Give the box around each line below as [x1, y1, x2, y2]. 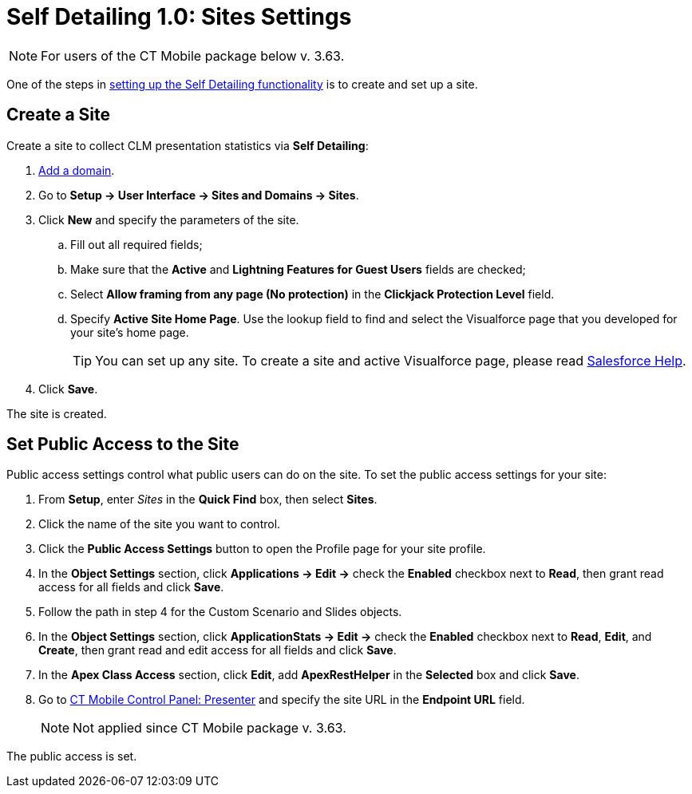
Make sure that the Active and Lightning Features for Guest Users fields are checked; [70, 262, 526, 276]
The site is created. [6, 406, 107, 421]
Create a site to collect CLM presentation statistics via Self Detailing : [6, 138, 369, 152]
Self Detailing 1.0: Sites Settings [6, 3, 352, 30]
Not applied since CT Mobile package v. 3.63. [73, 720, 346, 737]
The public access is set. [6, 749, 137, 764]
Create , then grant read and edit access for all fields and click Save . [38, 643, 397, 658]
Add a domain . [38, 163, 115, 177]
